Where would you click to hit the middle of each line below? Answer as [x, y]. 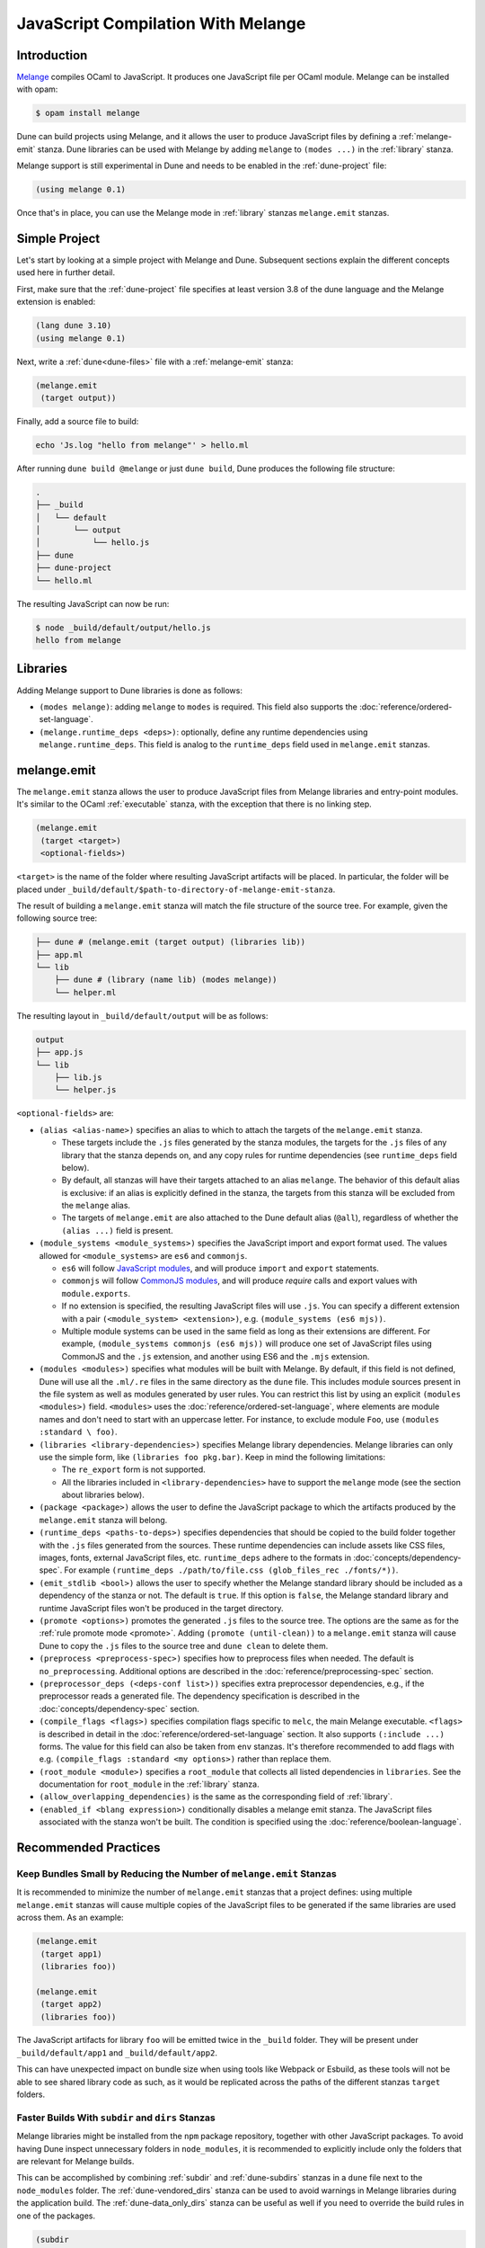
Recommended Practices [88, 1848]
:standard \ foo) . [78, 1432]
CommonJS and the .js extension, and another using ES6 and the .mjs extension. [216, 1356]
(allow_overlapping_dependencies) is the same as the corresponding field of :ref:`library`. [216, 1797]
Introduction [52, 55]
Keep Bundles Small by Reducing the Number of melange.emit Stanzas [176, 1874]
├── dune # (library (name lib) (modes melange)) [166, 980]
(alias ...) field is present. [118, 1230]
